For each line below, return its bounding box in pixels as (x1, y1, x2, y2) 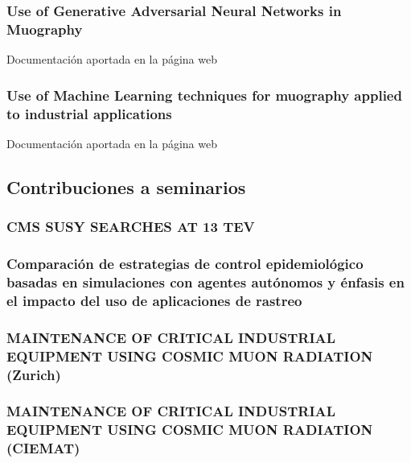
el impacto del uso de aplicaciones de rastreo (6, 290, 302, 310)
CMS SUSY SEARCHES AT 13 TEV (6, 217, 255, 237)
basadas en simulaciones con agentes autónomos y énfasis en (6, 271, 405, 291)
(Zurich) (6, 364, 61, 384)
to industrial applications (6, 103, 172, 123)
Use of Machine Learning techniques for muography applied (6, 85, 402, 105)
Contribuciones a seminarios (6, 174, 246, 199)
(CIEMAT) (6, 438, 80, 458)
